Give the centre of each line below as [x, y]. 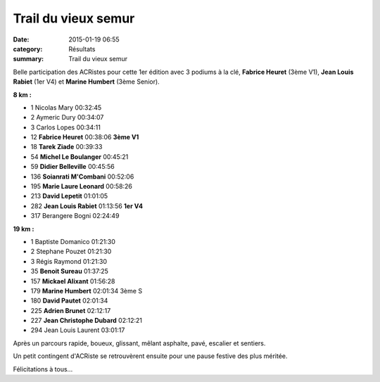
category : [28, 49]
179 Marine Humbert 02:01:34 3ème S [87, 291]
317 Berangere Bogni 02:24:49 [75, 216]
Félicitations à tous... [43, 369]
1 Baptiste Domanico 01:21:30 [73, 241]
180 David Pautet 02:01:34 [69, 301]
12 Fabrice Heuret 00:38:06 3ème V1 [85, 137]
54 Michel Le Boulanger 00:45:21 [80, 157]
